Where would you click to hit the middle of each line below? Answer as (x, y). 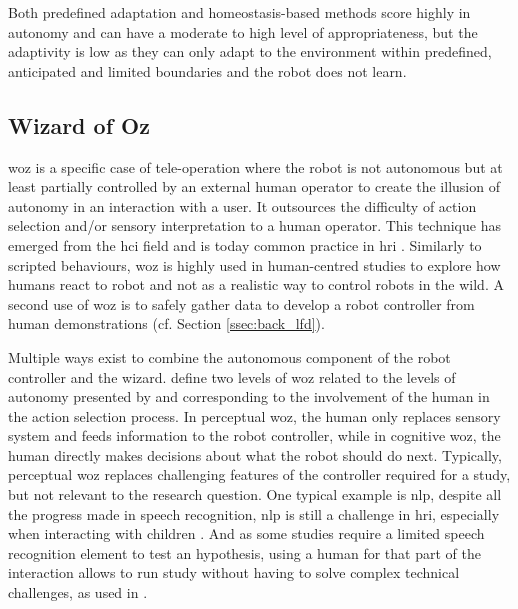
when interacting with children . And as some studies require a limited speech (246, 533)
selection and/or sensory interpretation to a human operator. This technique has (254, 225)
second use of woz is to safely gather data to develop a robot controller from (241, 303)
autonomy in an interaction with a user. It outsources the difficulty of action (242, 205)
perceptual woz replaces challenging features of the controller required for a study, (259, 474)
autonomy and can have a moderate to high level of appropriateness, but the (243, 31)
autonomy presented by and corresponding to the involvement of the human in (249, 396)
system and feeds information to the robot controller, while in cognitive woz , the (254, 435)
